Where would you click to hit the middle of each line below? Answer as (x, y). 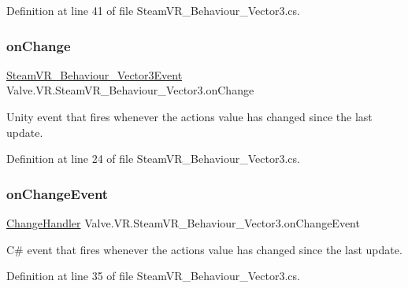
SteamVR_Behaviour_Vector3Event (95, 74)
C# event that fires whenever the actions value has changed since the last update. (204, 249)
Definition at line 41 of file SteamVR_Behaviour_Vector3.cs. (153, 10)
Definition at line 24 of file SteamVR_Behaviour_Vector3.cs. (153, 159)
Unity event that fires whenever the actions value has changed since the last (189, 116)
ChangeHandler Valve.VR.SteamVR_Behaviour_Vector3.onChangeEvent (183, 223)
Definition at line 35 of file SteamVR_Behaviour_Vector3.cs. (153, 276)
